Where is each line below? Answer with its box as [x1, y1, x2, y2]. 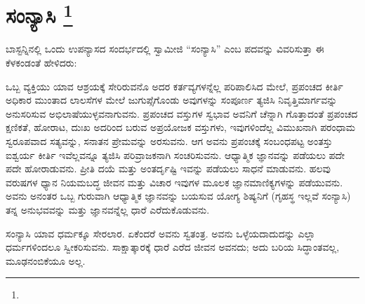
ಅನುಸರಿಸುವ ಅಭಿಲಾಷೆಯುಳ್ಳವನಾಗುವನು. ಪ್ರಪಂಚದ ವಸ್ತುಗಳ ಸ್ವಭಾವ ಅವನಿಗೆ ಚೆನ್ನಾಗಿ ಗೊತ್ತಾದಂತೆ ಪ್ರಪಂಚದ [6, 106, 358, 120]
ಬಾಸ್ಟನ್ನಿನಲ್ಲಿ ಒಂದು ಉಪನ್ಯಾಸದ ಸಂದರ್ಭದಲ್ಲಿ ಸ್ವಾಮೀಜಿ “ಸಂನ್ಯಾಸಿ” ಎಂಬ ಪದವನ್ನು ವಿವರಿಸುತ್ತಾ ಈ [6, 41, 324, 56]
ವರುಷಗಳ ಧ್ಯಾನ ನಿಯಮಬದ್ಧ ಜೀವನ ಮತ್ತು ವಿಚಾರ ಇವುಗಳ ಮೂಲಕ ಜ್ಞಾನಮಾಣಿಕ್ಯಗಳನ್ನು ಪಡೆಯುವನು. [6, 174, 343, 189]
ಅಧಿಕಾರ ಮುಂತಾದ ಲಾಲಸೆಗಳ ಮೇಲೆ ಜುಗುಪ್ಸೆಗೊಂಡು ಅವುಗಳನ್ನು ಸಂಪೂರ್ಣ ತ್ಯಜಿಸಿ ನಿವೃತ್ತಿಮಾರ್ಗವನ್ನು [6, 92, 338, 107]
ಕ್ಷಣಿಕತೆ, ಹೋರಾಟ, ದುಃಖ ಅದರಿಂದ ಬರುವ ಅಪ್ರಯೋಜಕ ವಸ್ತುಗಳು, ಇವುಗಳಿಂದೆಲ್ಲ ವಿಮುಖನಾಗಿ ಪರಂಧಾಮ [6, 120, 356, 134]
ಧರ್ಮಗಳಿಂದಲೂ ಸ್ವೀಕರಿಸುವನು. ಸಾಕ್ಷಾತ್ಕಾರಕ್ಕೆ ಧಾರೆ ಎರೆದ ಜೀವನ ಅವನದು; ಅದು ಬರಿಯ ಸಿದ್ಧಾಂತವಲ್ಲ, [6, 240, 340, 254]
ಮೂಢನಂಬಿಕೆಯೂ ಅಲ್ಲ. [6, 253, 86, 268]
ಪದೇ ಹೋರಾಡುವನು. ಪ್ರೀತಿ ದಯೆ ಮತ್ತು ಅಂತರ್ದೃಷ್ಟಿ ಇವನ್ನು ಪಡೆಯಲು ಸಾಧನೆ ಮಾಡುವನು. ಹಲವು [6, 161, 331, 176]
